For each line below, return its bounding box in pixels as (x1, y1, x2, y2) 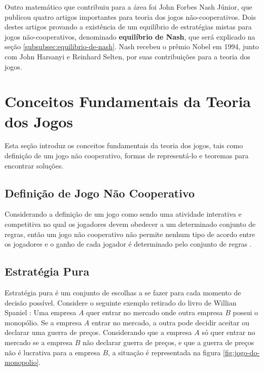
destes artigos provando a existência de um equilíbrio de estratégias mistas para (5, 21, 252, 32)
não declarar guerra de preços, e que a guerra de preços (82, 337, 254, 347)
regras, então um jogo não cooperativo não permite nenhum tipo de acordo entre (5, 228, 255, 239)
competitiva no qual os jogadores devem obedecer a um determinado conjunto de (5, 219, 256, 229)
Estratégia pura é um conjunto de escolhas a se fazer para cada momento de (5, 287, 241, 298)
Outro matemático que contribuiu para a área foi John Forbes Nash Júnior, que (5, 2, 252, 12)
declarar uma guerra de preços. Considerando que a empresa (5, 327, 192, 338)
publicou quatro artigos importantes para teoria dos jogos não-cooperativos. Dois (5, 11, 256, 22)
